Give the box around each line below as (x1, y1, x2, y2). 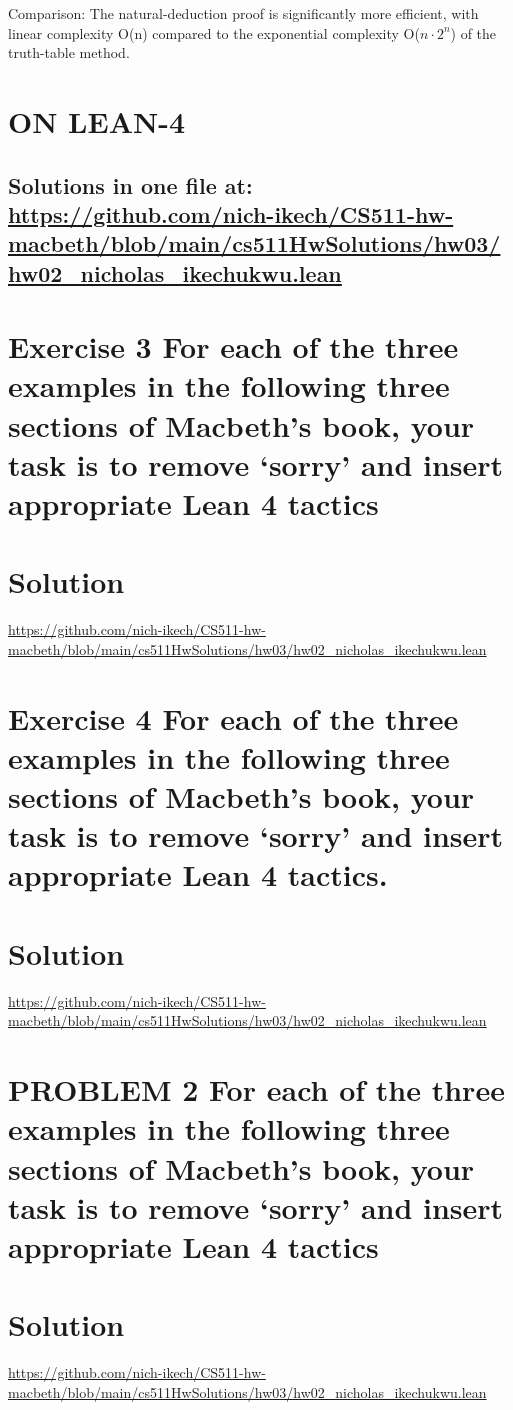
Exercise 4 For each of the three (8, 697, 459, 738)
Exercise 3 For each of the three (8, 326, 459, 367)
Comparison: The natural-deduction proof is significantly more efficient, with (8, 3, 479, 23)
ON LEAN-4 (8, 100, 186, 141)
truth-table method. (8, 42, 130, 63)
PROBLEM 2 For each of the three (8, 1069, 505, 1110)
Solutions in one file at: (8, 169, 253, 200)
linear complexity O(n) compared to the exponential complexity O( (8, 22, 420, 43)
